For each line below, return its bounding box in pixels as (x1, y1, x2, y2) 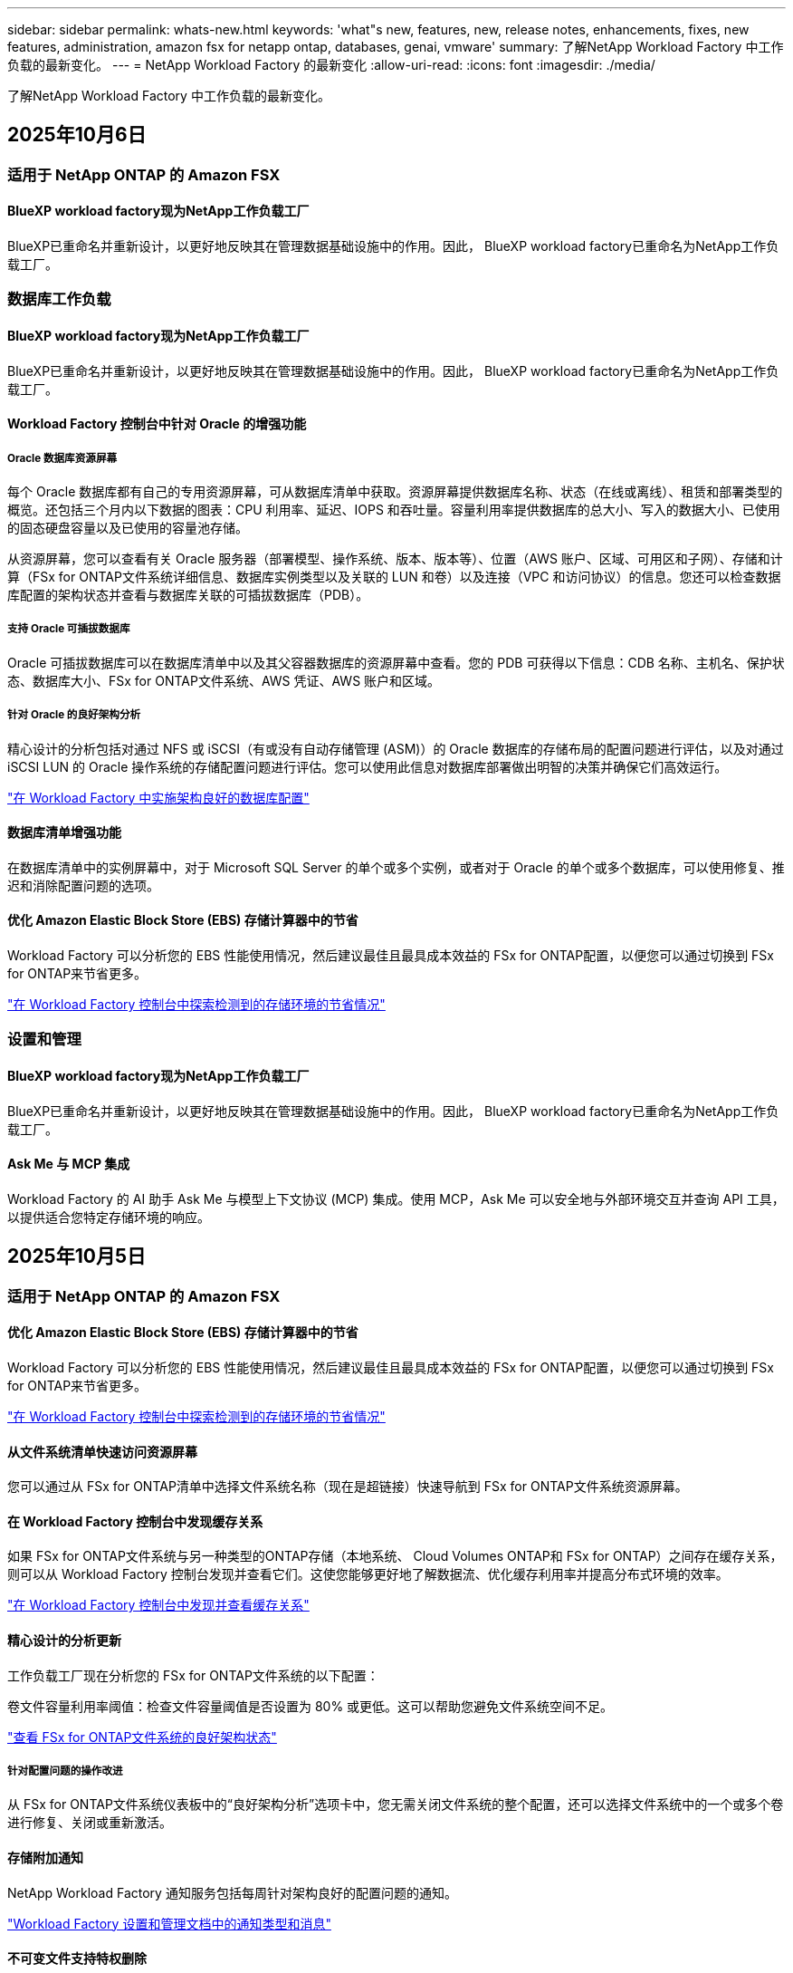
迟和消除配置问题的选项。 (7, 877, 159, 893)
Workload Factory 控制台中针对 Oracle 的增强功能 (7, 416, 307, 432)
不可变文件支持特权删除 (7, 1950, 147, 1967)
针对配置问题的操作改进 (7, 1764, 123, 1777)
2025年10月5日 (7, 1245, 146, 1268)
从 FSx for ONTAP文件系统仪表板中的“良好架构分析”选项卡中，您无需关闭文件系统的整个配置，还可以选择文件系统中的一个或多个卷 (7, 1796, 784, 1813)
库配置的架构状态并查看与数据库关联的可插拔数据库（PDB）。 (7, 587, 369, 603)
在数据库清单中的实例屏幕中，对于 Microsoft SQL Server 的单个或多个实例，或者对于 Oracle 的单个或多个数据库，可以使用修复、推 (7, 859, 785, 875)
